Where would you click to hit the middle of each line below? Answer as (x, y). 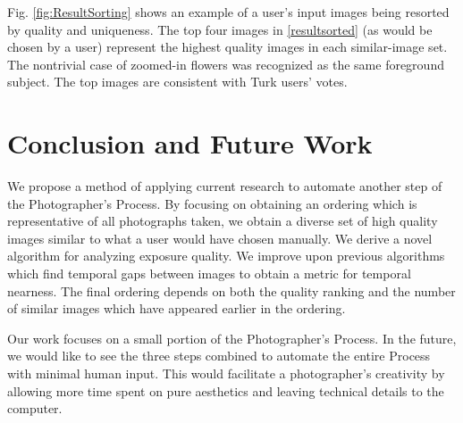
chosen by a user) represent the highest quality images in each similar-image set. (227, 47)
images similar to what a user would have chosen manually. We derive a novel (220, 238)
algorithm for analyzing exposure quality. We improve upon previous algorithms (226, 256)
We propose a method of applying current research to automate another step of (225, 186)
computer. (35, 408)
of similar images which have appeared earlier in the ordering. (177, 308)
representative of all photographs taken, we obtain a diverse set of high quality (223, 221)
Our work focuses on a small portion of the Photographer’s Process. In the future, (232, 338)
